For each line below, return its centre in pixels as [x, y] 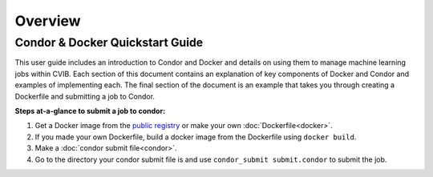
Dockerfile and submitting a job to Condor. [85, 96]
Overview [48, 21]
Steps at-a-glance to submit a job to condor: [90, 111]
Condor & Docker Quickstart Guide [109, 42]
